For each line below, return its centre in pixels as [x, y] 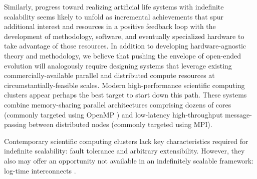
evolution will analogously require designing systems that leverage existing [118, 65]
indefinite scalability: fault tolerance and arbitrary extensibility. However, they [124, 151]
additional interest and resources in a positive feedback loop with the [110, 26]
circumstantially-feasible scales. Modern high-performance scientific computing [124, 85]
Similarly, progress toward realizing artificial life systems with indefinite [114, 6]
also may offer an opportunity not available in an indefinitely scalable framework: [129, 160]
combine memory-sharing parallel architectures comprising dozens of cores [118, 104]
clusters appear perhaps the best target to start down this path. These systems [125, 95]
